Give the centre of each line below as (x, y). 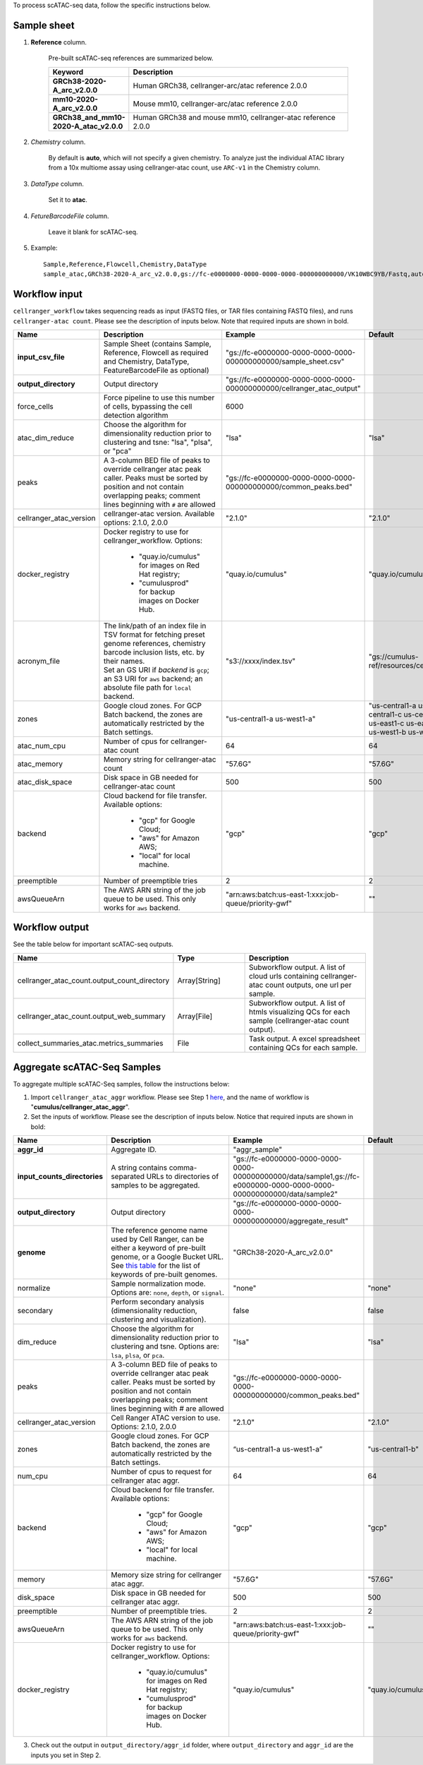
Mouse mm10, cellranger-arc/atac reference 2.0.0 (215, 104)
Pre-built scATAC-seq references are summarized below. (131, 58)
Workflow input (48, 294)
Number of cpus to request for (161, 1472)
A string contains (139, 1168)
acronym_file (38, 661)
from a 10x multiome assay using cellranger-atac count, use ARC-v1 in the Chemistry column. (184, 168)
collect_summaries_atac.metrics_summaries (90, 1043)
